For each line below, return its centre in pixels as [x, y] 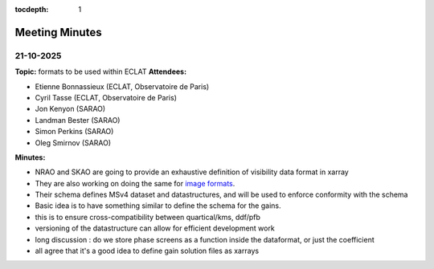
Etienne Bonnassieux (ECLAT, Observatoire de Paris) [122, 86]
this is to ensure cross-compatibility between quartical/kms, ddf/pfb [148, 217]
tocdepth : [32, 9]
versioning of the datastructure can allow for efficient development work [155, 228]
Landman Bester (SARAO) [78, 120]
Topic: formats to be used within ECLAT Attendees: [101, 71]
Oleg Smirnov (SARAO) [73, 143]
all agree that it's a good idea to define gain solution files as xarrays [147, 251]
